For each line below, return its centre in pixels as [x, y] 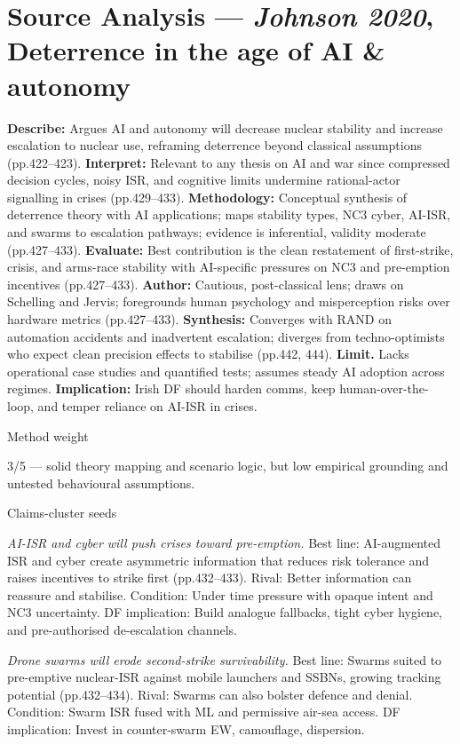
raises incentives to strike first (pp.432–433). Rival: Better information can [210, 578]
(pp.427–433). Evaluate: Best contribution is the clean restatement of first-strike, [230, 249]
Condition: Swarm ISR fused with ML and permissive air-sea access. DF [204, 712]
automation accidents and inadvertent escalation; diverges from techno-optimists [226, 336]
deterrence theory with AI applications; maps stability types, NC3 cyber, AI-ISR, [229, 214]
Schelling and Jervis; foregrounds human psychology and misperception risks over [229, 301]
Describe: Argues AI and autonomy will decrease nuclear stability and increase [225, 127]
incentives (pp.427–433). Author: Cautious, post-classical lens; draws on [206, 284]
